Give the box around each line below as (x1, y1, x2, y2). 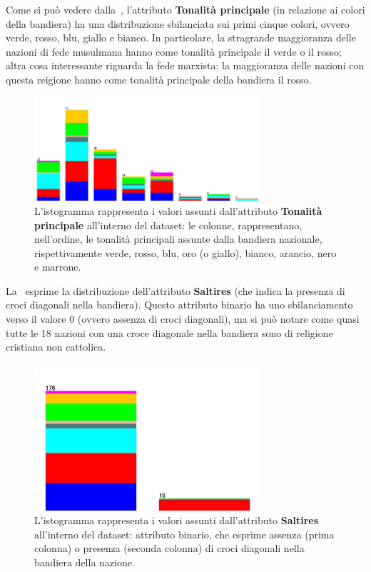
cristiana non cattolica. (6, 339, 106, 354)
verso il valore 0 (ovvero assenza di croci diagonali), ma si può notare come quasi (6, 311, 360, 326)
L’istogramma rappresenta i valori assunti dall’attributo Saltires (34, 513, 319, 528)
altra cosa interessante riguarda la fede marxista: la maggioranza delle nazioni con (6, 58, 365, 73)
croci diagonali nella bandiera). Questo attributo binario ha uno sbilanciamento (6, 297, 353, 312)
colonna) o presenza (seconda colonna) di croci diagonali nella (34, 541, 305, 556)
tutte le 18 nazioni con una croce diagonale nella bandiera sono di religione (6, 325, 333, 340)
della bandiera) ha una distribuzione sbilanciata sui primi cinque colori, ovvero (6, 16, 350, 31)
